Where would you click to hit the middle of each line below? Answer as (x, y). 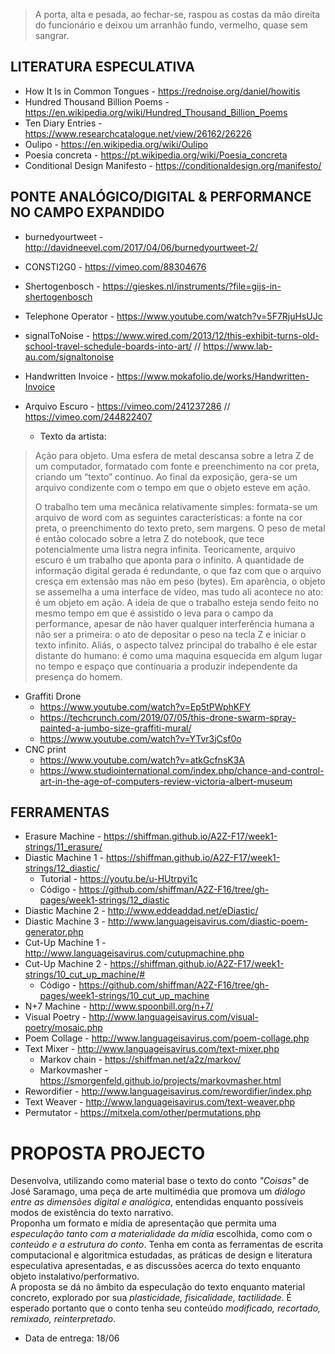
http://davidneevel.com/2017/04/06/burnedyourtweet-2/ (141, 247)
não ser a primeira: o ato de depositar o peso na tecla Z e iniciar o (170, 634)
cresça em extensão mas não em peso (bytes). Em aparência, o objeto (180, 581)
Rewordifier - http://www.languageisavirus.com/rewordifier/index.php (168, 1091)
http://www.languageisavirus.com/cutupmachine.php (134, 953)
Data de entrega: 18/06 (72, 1338)
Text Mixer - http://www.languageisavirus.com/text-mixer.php (152, 1049)
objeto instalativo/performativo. (75, 1276)
